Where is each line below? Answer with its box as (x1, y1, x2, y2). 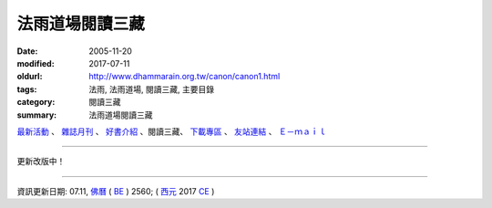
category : (16, 97, 56, 108)
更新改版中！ (16, 156, 66, 167)
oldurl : (16, 71, 43, 82)
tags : (16, 83, 37, 95)
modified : (16, 57, 55, 68)
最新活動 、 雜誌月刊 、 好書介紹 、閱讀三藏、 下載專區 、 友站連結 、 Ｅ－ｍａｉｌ (16, 126, 327, 137)
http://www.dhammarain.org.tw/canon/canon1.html (88, 71, 281, 82)
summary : (16, 109, 57, 120)
